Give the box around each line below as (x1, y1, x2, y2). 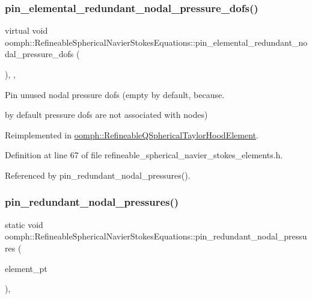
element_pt (5, 262, 47, 274)
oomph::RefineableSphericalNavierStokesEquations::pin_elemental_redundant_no (5, 35, 308, 48)
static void (5, 218, 43, 230)
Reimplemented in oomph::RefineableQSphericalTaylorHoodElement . (5, 128, 258, 141)
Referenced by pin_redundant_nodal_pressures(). (5, 168, 191, 181)
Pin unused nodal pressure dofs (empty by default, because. (5, 88, 225, 100)
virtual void (5, 24, 48, 37)
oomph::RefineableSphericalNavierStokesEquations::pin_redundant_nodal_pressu (5, 230, 307, 242)
